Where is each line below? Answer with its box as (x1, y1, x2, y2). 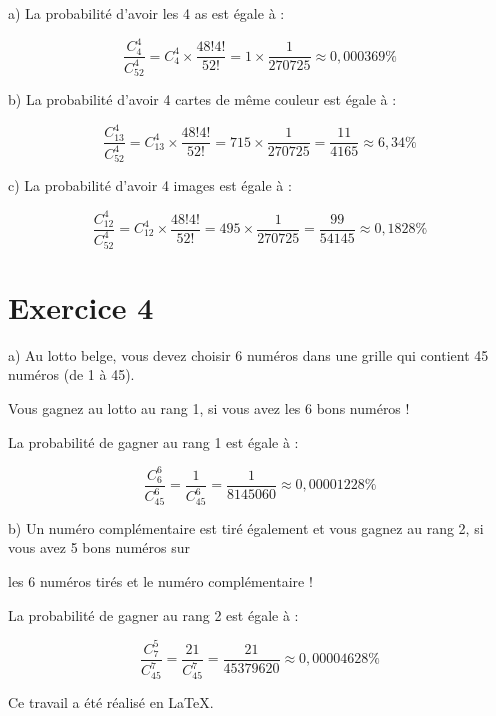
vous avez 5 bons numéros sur (8, 537, 190, 558)
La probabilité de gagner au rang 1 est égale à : (8, 431, 299, 452)
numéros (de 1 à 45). (8, 364, 135, 385)
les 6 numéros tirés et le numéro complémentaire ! (8, 571, 313, 592)
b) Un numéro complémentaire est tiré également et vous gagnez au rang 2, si (8, 517, 484, 538)
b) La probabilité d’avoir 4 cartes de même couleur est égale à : (8, 89, 397, 110)
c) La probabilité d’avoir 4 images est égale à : (8, 175, 292, 196)
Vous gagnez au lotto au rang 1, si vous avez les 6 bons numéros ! (8, 398, 410, 419)
